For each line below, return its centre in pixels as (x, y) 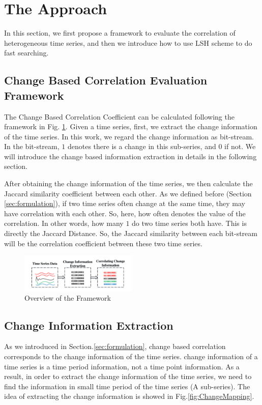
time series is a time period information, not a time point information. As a (122, 366)
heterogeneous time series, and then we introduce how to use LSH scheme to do (128, 42)
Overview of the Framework (68, 297)
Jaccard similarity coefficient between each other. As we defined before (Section (128, 193)
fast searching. (26, 53)
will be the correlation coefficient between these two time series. (103, 243)
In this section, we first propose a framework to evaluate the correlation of (120, 33)
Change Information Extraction (89, 325)
